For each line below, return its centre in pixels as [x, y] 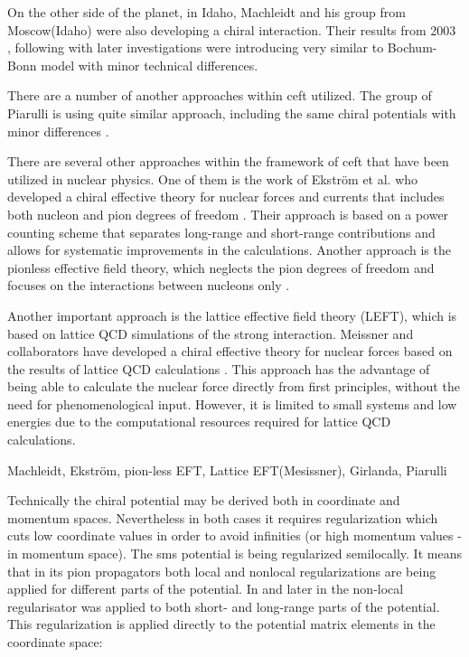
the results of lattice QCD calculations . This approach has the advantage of [219, 368]
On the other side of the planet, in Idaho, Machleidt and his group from [206, 12]
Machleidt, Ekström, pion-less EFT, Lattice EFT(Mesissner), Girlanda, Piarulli [227, 469]
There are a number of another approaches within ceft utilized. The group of [220, 95]
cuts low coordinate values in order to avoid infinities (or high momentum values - [234, 535]
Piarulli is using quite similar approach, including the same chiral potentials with [232, 113]
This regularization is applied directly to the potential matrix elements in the [221, 624]
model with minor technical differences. [150, 65]
